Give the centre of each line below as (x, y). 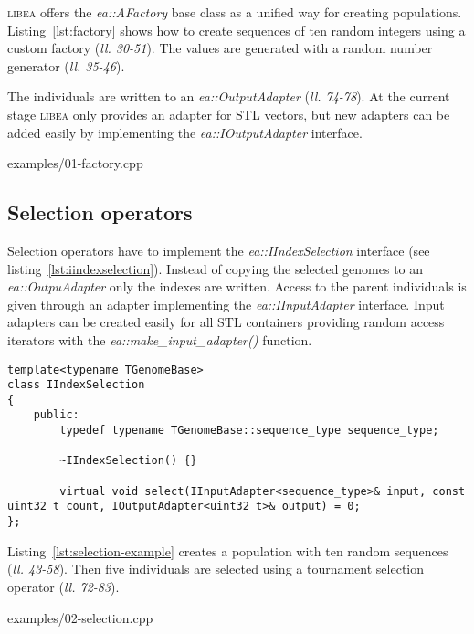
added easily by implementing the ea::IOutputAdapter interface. (185, 132)
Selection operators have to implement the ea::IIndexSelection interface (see (219, 250)
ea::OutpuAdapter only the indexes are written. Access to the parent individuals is (237, 286)
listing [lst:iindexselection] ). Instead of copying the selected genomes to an (216, 268)
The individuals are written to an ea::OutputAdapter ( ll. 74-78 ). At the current (229, 96)
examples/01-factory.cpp (75, 163)
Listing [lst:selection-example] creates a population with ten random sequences (228, 550)
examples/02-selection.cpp (80, 617)
